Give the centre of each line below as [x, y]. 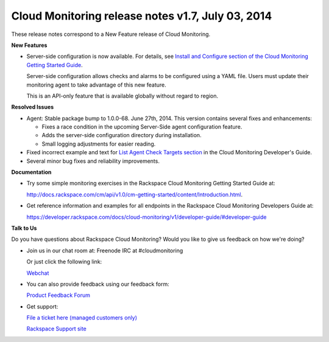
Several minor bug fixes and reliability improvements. [93, 161]
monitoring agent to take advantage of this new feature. [97, 85]
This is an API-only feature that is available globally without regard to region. [122, 96]
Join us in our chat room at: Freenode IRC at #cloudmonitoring [105, 251]
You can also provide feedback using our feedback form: [98, 284]
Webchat [38, 273]
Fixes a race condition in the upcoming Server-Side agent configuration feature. [142, 127]
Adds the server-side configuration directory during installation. [122, 135]
